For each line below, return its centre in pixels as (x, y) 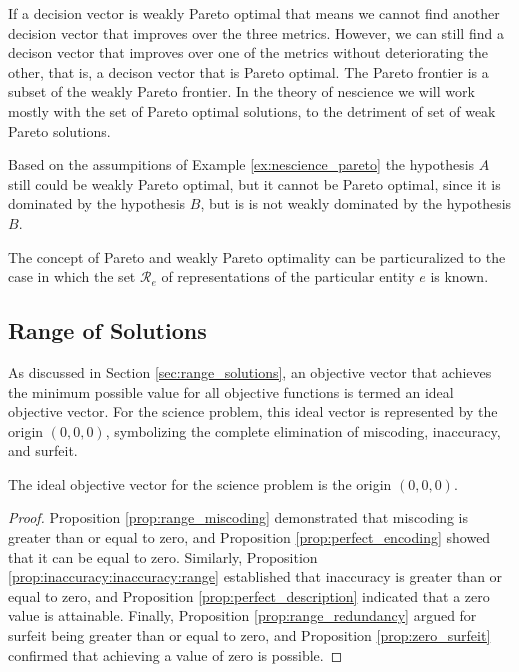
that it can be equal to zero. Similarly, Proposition (163, 556)
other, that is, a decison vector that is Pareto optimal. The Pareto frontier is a (248, 71)
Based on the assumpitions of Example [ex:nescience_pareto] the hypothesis (241, 164)
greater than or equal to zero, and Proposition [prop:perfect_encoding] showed (249, 537)
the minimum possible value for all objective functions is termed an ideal (231, 391)
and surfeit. (43, 450)
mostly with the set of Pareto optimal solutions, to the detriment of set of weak (252, 110)
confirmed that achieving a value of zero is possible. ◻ (175, 654)
